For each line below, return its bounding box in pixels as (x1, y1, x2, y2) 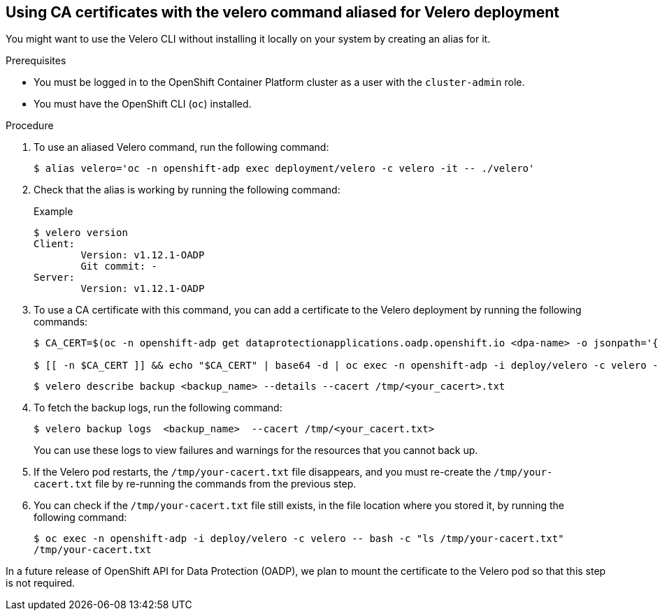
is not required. (6, 577, 76, 589)
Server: (34, 272, 76, 284)
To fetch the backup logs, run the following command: (34, 402, 282, 414)
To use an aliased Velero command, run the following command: (34, 141, 329, 154)
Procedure (6, 119, 54, 132)
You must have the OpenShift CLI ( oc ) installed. (34, 98, 252, 110)
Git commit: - (80, 261, 158, 272)
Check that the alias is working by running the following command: (34, 184, 340, 196)
